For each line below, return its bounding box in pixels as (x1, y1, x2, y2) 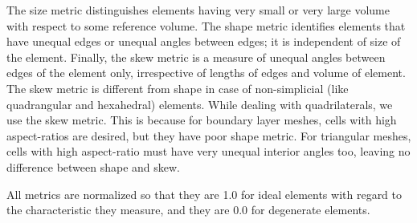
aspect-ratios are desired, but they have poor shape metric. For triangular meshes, (6, 127, 411, 144)
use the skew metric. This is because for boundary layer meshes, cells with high (6, 111, 397, 128)
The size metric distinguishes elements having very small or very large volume (6, 2, 390, 18)
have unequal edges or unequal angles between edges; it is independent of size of (6, 33, 401, 50)
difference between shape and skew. (6, 158, 180, 175)
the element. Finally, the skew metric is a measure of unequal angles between (6, 48, 386, 65)
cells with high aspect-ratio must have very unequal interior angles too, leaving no (6, 143, 411, 160)
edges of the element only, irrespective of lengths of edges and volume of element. (6, 64, 406, 81)
